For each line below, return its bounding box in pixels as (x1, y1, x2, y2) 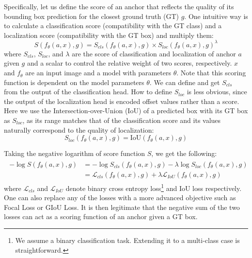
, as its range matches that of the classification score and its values (22, 115, 221, 125)
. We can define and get (149, 77, 220, 87)
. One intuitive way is (184, 11, 248, 21)
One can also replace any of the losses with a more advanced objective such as (4, 192, 236, 203)
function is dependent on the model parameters (4, 77, 144, 87)
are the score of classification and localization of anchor (72, 48, 236, 58)
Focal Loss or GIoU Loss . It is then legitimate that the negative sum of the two (4, 202, 240, 212)
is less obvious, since (187, 86, 247, 97)
